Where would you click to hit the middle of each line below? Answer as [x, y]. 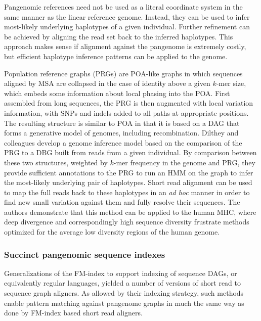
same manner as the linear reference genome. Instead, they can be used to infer [127, 16]
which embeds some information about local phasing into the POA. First [117, 93]
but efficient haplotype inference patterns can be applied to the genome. [116, 56]
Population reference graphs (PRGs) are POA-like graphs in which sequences [123, 73]
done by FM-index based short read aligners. [73, 313]
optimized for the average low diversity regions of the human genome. [112, 232]
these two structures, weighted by [56, 162]
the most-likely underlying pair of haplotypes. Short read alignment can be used [128, 182]
